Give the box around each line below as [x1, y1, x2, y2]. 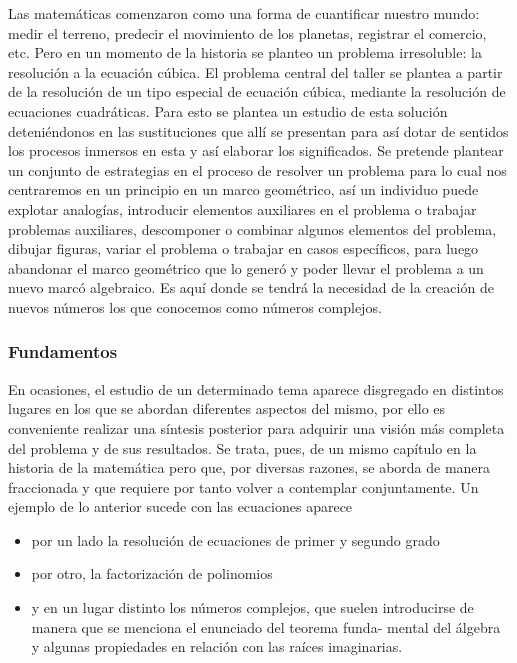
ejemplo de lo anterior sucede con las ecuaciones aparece [8, 496, 353, 517]
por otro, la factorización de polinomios [31, 563, 273, 584]
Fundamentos [8, 339, 118, 364]
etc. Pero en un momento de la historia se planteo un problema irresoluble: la [8, 42, 482, 63]
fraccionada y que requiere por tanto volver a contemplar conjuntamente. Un [8, 476, 479, 497]
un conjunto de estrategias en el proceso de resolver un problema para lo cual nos [8, 159, 507, 180]
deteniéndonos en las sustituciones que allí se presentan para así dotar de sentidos [8, 120, 509, 141]
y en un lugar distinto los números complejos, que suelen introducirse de [31, 597, 474, 618]
